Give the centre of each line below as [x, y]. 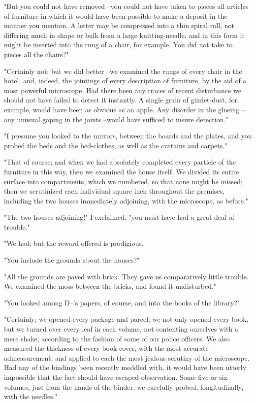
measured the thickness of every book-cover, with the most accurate [106, 348]
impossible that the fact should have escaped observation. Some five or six [116, 377]
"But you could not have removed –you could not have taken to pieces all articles [126, 6]
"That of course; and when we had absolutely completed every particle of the [120, 162]
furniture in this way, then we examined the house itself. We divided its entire [122, 171]
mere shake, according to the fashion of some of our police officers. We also [117, 338]
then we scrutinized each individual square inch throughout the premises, [114, 191]
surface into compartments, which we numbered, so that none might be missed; [124, 181]
